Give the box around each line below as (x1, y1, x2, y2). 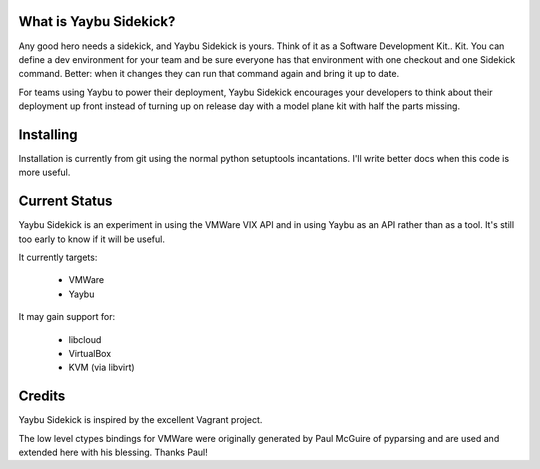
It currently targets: (18, 251, 98, 264)
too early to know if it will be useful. (18, 233, 165, 245)
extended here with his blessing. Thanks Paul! (18, 446, 209, 459)
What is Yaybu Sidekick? (18, 13, 176, 30)
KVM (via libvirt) (68, 361, 135, 374)
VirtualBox (68, 348, 112, 360)
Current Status (18, 193, 113, 210)
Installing (18, 126, 79, 143)
